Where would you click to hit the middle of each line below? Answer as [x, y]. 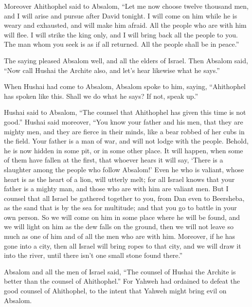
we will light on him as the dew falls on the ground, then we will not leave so [119, 226]
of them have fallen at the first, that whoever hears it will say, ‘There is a [114, 160]
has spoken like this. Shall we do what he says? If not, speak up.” [101, 96]
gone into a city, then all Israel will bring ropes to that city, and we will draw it [123, 245]
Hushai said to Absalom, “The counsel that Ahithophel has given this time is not [125, 112]
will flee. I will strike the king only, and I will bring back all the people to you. [121, 34]
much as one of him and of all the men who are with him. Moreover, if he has [120, 236]
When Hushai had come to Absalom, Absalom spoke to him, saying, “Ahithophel [125, 86]
